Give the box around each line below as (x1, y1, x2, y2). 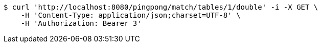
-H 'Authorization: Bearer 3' (20, 19, 142, 27)
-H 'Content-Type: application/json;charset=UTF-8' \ (20, 11, 241, 19)
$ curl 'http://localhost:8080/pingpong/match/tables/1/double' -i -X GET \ (4, 3, 318, 11)
